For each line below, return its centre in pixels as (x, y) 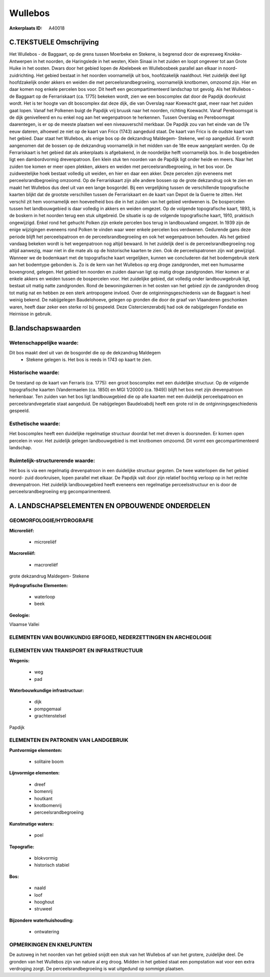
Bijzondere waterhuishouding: (41, 920)
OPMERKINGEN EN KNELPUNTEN (51, 944)
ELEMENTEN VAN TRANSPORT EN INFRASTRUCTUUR (76, 651)
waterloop (45, 597)
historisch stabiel (52, 865)
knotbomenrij (48, 805)
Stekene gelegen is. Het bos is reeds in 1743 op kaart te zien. (89, 360)
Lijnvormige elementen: (34, 773)
